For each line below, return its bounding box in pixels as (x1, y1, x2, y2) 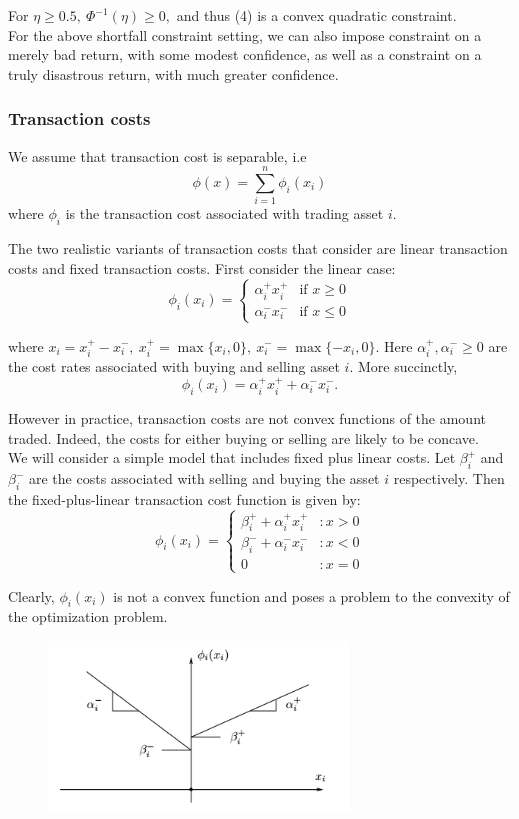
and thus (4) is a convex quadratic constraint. (176, 5, 457, 25)
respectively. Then (393, 468, 505, 489)
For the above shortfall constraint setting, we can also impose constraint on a (8, 24, 482, 45)
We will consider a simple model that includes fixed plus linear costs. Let (8, 447, 456, 468)
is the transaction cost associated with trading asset (65, 203, 384, 224)
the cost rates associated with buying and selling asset (8, 355, 340, 376)
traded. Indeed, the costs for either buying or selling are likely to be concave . (8, 427, 479, 448)
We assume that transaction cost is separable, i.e (8, 145, 307, 166)
